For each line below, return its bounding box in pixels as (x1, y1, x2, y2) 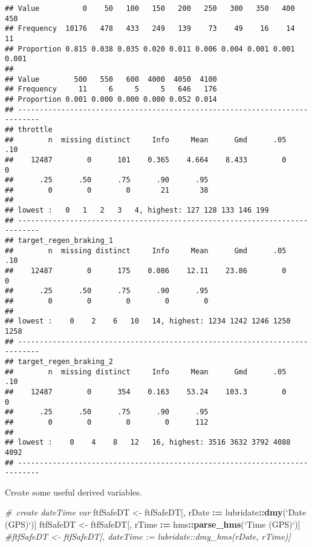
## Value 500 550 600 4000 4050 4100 (5, 75, 217, 84)
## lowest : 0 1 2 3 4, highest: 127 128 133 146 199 (5, 206, 269, 215)
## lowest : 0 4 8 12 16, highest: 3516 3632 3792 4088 (5, 438, 291, 447)
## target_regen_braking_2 (5, 357, 113, 366)
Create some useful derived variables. (5, 485, 142, 498)
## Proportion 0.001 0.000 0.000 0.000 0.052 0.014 (5, 94, 217, 104)
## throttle (5, 125, 53, 134)
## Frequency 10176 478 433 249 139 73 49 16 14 (5, 24, 295, 33)
